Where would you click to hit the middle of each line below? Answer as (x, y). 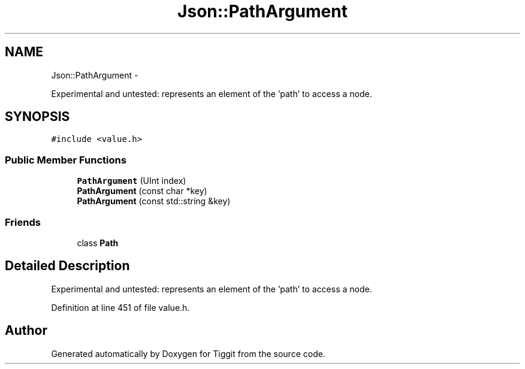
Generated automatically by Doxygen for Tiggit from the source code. (188, 353)
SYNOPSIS (37, 117)
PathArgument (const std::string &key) (154, 201)
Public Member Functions (66, 160)
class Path (98, 243)
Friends (23, 222)
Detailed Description (67, 266)
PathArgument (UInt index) (132, 181)
